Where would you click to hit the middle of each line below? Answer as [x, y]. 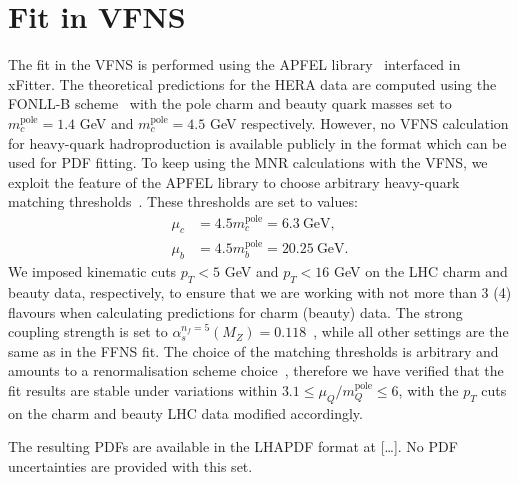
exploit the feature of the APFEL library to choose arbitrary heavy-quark [234, 181]
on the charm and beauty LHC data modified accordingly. [185, 412]
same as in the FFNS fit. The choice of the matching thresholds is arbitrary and [253, 350]
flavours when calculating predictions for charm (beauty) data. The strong [235, 311]
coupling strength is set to [88, 331]
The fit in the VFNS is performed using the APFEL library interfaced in [234, 64]
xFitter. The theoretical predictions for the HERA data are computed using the [252, 83]
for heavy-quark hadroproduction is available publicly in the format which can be [257, 142]
